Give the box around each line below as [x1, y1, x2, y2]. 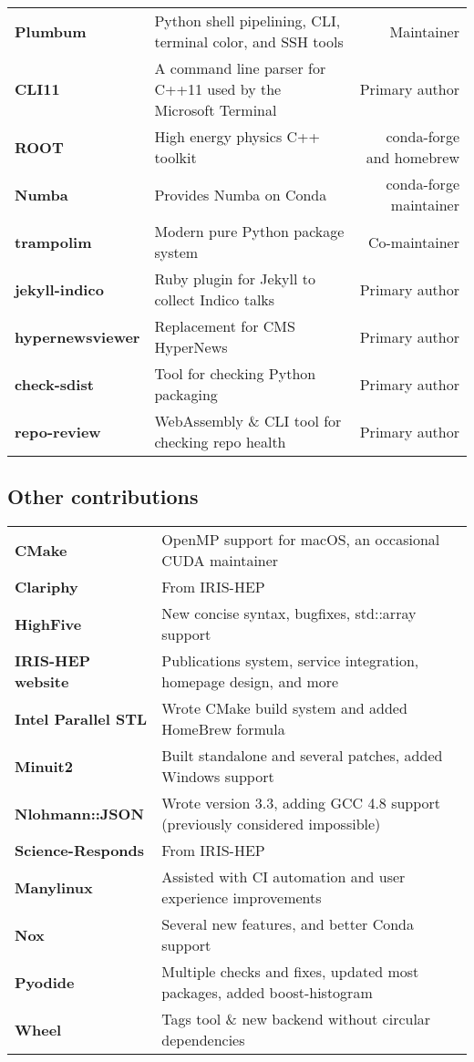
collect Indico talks [154, 289, 275, 310]
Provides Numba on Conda [154, 183, 327, 205]
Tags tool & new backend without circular [161, 1008, 431, 1030]
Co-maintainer [367, 231, 459, 253]
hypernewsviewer [15, 325, 140, 347]
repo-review [15, 420, 101, 442]
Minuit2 [15, 755, 73, 777]
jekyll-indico [15, 278, 104, 300]
